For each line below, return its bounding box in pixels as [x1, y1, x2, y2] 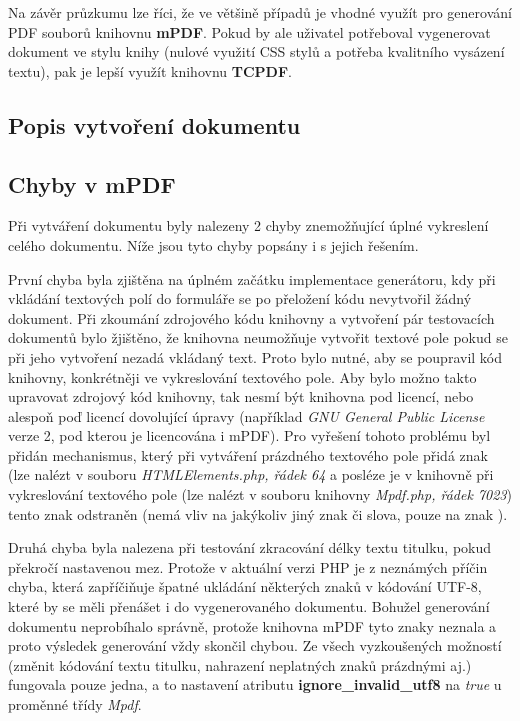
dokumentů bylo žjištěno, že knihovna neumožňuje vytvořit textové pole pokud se [8, 327, 508, 348]
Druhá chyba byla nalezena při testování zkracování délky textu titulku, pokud [8, 537, 492, 558]
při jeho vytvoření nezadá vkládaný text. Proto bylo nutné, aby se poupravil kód [8, 346, 503, 367]
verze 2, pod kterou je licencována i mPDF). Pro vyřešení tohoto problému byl [8, 425, 491, 446]
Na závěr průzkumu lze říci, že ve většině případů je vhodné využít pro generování [8, 2, 512, 22]
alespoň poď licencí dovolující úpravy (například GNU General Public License [8, 405, 485, 426]
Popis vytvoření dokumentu [8, 109, 301, 140]
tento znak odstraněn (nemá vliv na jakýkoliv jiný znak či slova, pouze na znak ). [8, 503, 508, 524]
